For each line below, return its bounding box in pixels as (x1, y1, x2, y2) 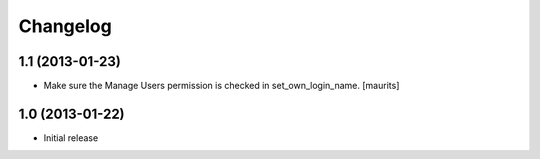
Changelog (18, 15, 112, 37)
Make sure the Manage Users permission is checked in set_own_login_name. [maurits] (43, 80, 400, 92)
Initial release (43, 131, 99, 144)
